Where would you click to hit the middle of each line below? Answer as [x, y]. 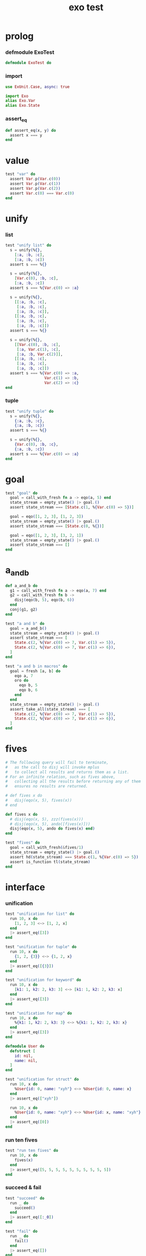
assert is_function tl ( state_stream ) [50, 862]
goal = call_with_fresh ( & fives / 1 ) [47, 848]
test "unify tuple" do [29, 411]
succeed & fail [23, 1188]
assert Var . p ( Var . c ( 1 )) [35, 184]
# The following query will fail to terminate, [57, 762]
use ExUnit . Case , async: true [38, 87]
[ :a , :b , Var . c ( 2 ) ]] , [40, 354]
